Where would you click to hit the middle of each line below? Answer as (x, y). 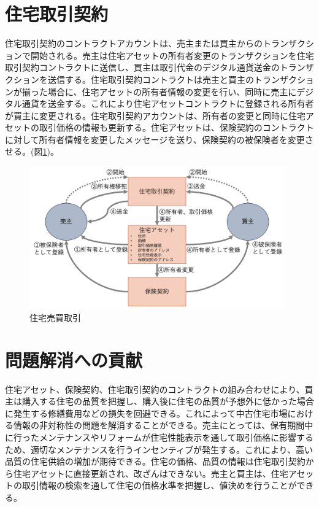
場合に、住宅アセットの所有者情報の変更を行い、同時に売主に (172, 91)
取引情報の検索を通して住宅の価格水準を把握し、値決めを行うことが (159, 485)
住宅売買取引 (55, 317)
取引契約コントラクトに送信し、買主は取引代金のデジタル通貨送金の (142, 67)
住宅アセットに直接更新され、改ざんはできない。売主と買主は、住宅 (151, 473)
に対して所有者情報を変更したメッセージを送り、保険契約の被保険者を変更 (155, 139)
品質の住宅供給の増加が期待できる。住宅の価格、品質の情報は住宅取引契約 (155, 461)
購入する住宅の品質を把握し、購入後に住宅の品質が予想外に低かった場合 (168, 401)
